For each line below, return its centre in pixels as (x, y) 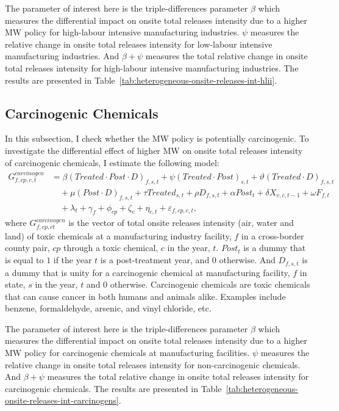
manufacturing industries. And (62, 56)
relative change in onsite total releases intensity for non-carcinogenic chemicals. (153, 364)
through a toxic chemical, (111, 248)
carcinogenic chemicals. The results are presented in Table (113, 388)
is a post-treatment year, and (155, 260)
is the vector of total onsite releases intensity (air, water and (181, 223)
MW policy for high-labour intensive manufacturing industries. (122, 32)
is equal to (24, 260)
